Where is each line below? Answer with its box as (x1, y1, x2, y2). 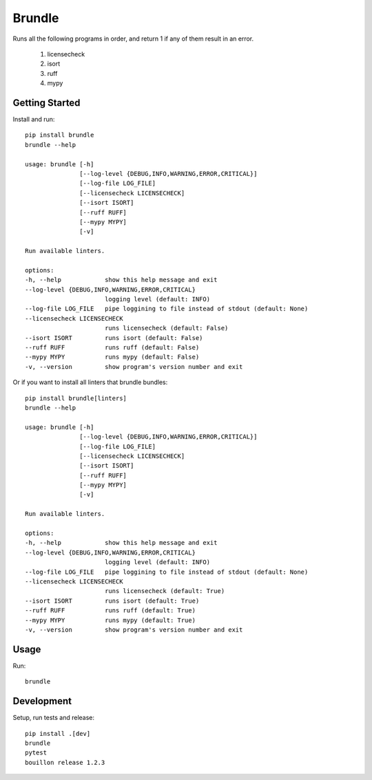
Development (12, 695, 72, 707)
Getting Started (12, 97, 81, 108)
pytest (25, 749, 48, 757)
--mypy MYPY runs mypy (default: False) (25, 353, 200, 361)
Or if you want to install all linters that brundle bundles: (12, 378, 168, 386)
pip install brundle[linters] (25, 394, 127, 402)
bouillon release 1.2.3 (25, 759, 105, 766)
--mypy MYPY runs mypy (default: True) (25, 616, 196, 624)
